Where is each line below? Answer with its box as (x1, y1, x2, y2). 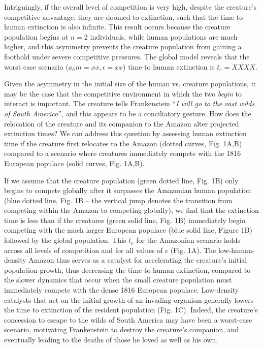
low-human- (218, 244, 255, 255)
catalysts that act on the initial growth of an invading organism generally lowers (4, 294, 254, 305)
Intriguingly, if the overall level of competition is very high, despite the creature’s (4, 2, 257, 12)
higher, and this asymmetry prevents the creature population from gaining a (4, 41, 242, 52)
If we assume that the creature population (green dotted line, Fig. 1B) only (4, 175, 239, 185)
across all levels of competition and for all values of (4, 244, 163, 255)
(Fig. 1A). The (170, 244, 216, 255)
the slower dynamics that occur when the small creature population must (4, 274, 232, 285)
